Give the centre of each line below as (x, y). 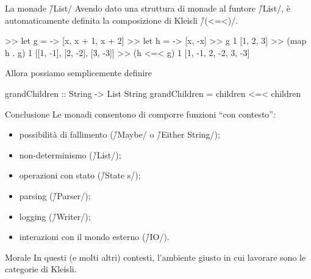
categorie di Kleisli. (41, 269)
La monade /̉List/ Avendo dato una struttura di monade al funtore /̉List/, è (148, 8)
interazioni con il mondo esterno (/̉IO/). (94, 237)
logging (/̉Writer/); (55, 216)
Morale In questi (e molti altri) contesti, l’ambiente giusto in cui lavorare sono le (155, 257)
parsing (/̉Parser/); (55, 195)
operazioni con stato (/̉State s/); (80, 175)
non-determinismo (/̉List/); (70, 154)
